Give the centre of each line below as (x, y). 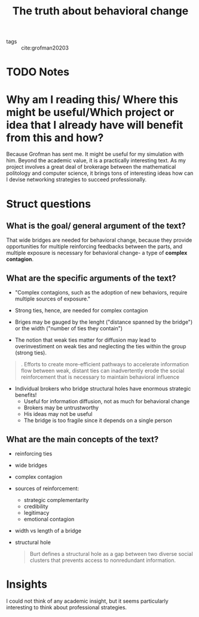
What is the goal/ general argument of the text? (96, 226)
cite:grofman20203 (45, 48)
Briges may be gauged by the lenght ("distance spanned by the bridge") (104, 322)
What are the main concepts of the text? (82, 439)
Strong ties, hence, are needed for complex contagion (81, 311)
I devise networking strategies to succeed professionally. (76, 180)
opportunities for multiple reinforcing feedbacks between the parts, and (94, 247)
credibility (36, 506)
